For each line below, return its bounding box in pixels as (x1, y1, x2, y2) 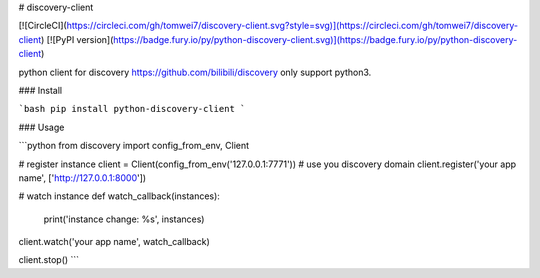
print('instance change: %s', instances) (43, 213, 205, 225)
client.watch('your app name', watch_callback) (18, 236, 210, 248)
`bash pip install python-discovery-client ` (18, 103, 246, 115)
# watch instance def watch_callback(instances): (18, 190, 220, 202)
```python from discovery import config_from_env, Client (18, 140, 250, 152)
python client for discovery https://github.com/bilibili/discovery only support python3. (18, 66, 372, 78)
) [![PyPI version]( (40, 33, 114, 45)
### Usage (18, 121, 65, 133)
